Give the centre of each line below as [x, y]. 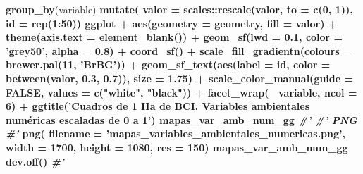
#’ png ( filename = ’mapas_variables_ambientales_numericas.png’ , [176, 133]
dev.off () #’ [35, 161]
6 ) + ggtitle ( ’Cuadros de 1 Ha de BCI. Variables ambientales [158, 106]
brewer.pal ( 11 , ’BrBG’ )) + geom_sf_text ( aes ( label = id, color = [168, 64]
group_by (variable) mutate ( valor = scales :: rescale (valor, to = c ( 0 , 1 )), [179, 9]
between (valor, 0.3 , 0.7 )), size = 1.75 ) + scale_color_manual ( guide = [180, 78]
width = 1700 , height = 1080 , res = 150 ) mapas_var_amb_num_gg [177, 147]
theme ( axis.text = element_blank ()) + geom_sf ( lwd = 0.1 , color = [174, 37]
